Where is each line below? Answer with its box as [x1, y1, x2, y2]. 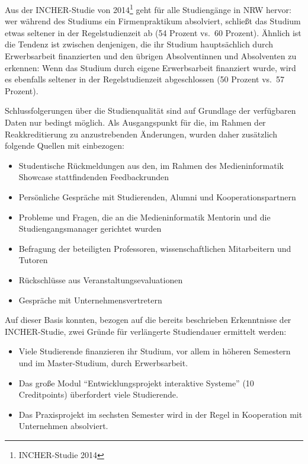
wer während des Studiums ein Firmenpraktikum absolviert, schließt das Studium [5, 15, 301, 27]
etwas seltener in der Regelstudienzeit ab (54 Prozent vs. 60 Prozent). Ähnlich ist [5, 26, 301, 39]
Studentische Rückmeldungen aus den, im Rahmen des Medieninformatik [18, 159, 284, 171]
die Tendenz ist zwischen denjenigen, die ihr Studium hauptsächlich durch [5, 38, 274, 50]
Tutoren [18, 254, 48, 266]
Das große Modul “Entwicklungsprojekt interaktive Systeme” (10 [18, 376, 254, 389]
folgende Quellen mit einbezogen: [5, 139, 124, 152]
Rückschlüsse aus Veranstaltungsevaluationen [18, 273, 183, 286]
